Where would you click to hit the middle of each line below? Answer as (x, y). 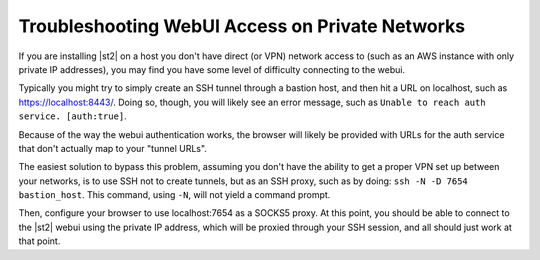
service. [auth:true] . (72, 116)
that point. (39, 241)
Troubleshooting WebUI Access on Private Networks (241, 26)
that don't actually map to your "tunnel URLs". (112, 148)
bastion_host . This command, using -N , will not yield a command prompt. (174, 195)
